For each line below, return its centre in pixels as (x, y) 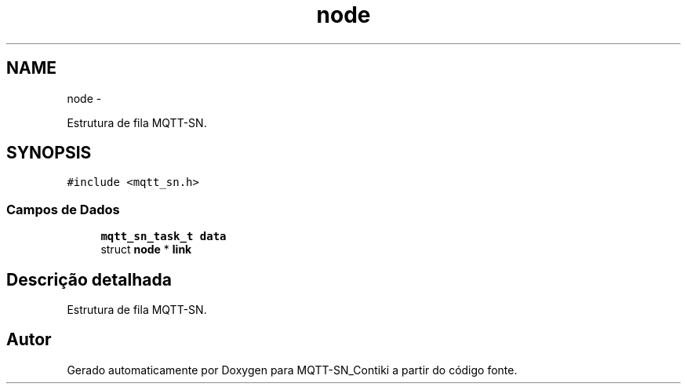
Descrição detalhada (89, 279)
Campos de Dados (63, 209)
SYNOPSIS (49, 153)
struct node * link (146, 250)
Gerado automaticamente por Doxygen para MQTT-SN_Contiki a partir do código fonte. (292, 370)
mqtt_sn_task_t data (164, 237)
